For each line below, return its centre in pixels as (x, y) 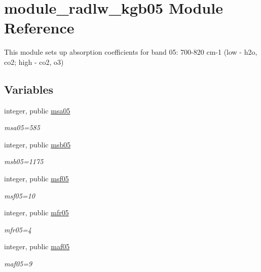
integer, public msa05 (37, 110)
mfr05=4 (18, 229)
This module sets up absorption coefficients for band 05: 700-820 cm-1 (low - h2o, (131, 52)
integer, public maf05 (37, 246)
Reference (39, 28)
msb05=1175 (24, 161)
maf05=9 (18, 264)
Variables (29, 89)
